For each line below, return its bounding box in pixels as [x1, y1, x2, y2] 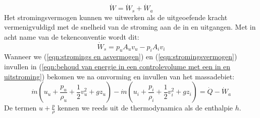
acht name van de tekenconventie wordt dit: [4, 31, 139, 42]
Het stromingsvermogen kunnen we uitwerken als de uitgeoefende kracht [4, 12, 228, 22]
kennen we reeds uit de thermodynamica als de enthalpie [57, 102, 233, 113]
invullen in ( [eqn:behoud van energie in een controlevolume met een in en [4, 61, 231, 72]
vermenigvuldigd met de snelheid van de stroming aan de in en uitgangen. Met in [4, 22, 256, 32]
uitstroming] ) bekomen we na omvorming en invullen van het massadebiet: [4, 71, 235, 81]
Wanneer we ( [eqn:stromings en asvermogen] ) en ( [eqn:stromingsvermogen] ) [4, 51, 237, 62]
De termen [4, 102, 37, 113]
